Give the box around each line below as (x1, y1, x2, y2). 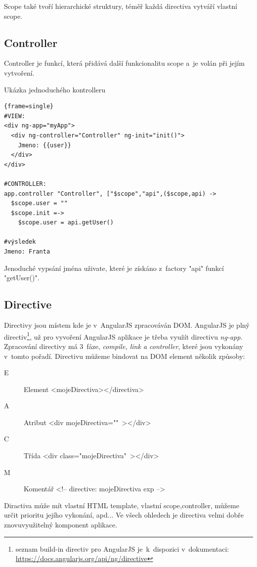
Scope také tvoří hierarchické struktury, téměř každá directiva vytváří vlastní (4, 1, 237, 11)
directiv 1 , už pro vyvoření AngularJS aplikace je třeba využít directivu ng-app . (4, 330, 243, 342)
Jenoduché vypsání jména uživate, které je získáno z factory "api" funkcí (4, 262, 224, 273)
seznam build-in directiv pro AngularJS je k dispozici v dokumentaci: (15, 543, 229, 554)
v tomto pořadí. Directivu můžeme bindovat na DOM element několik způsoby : (4, 350, 245, 361)
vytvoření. (4, 67, 35, 78)
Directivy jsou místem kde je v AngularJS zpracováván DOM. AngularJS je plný (4, 320, 250, 330)
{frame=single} (4, 103, 54, 110)
